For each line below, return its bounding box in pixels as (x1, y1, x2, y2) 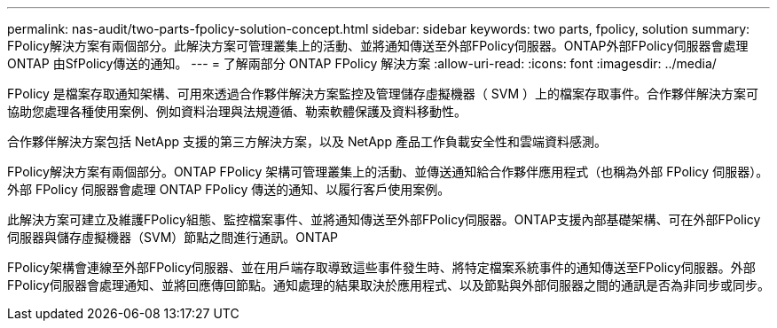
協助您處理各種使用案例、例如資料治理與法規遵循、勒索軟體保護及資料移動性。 (7, 104, 467, 119)
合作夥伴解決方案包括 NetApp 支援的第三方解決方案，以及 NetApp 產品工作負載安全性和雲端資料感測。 (7, 134, 607, 149)
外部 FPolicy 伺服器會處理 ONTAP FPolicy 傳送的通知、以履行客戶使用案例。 (7, 182, 451, 197)
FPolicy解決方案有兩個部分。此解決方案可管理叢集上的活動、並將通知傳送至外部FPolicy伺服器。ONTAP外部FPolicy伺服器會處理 (7, 38, 749, 53)
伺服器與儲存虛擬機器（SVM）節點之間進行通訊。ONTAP (7, 230, 338, 245)
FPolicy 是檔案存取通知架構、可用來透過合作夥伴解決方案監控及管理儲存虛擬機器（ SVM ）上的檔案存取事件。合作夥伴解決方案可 (7, 86, 758, 101)
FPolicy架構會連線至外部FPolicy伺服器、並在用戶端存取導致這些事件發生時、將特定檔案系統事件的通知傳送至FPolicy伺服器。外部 (7, 260, 756, 275)
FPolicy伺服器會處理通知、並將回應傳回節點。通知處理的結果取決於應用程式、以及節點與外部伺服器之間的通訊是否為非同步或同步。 (7, 277, 770, 293)
